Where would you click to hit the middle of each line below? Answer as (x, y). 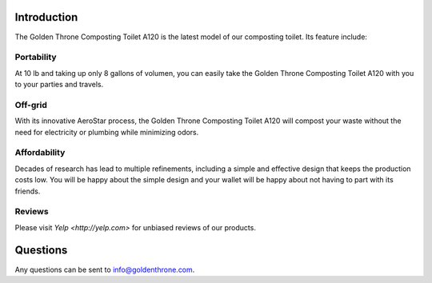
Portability (36, 58)
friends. (28, 191)
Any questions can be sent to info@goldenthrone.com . (105, 269)
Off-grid (31, 105)
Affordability (40, 153)
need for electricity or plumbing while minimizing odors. (107, 132)
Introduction (46, 17)
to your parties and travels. (59, 85)
